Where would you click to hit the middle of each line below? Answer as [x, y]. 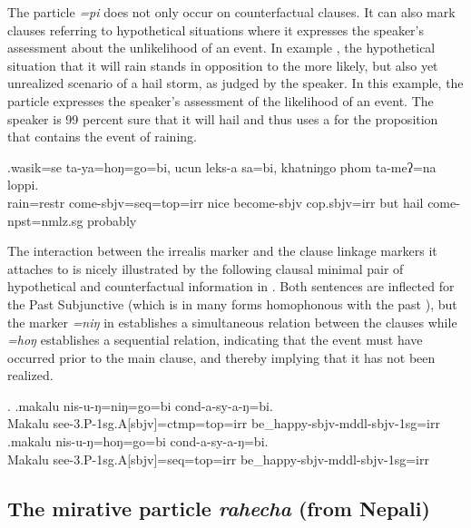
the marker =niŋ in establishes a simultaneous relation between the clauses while [232, 322]
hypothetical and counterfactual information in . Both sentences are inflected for [231, 286]
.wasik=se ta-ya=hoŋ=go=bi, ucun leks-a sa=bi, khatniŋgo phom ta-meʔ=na [222, 166]
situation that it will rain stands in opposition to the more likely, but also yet [223, 65]
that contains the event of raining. [102, 137]
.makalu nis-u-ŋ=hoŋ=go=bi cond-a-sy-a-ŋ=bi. [138, 441]
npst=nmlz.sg [45, 220]
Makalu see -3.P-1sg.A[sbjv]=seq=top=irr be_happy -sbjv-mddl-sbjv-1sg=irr [218, 459]
